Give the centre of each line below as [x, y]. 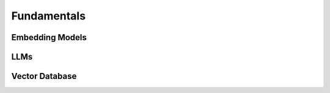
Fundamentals [48, 16]
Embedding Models [49, 37]
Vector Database [44, 76]
